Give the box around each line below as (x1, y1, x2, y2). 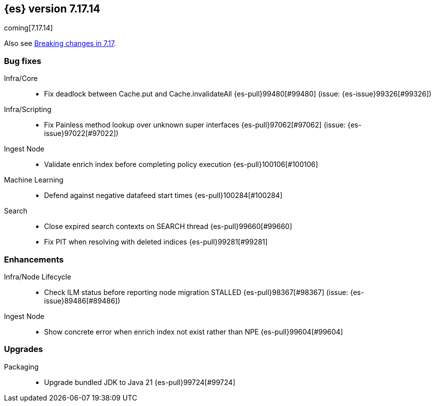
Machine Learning (4, 175, 64, 184)
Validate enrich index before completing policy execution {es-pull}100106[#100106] (44, 160, 318, 169)
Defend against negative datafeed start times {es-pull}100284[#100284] (44, 191, 283, 200)
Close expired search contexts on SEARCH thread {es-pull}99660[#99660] (44, 222, 292, 231)
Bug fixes (4, 55, 42, 66)
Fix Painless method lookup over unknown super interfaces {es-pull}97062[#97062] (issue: (44, 120, 346, 129)
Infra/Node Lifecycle (4, 272, 72, 281)
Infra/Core (4, 74, 38, 83)
